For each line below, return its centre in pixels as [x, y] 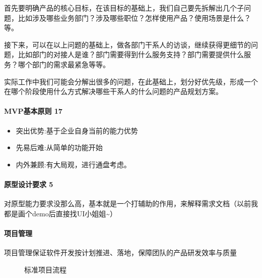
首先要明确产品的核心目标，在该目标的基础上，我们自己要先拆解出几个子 [124, 8]
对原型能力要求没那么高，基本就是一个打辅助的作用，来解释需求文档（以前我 [131, 203]
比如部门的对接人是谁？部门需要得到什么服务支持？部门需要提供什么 [131, 54]
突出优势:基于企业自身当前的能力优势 [77, 130]
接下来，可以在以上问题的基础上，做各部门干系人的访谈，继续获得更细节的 [127, 44]
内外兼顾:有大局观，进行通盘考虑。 [73, 164]
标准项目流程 [45, 269]
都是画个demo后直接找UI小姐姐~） [60, 213]
